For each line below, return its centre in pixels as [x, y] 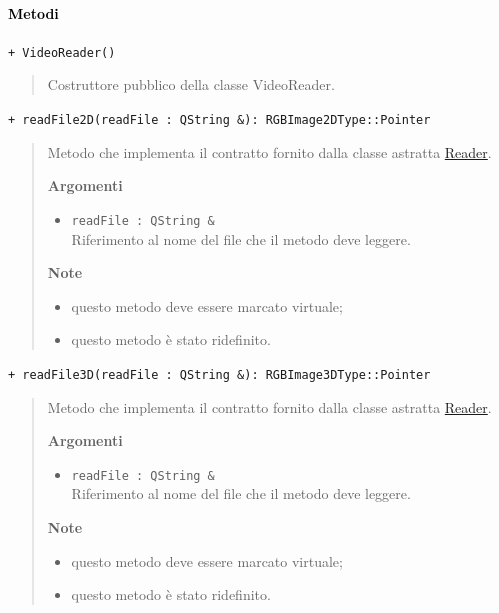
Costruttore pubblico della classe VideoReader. [191, 84]
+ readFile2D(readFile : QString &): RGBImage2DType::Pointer [219, 120]
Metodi [33, 12]
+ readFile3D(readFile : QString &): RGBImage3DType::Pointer [219, 374]
